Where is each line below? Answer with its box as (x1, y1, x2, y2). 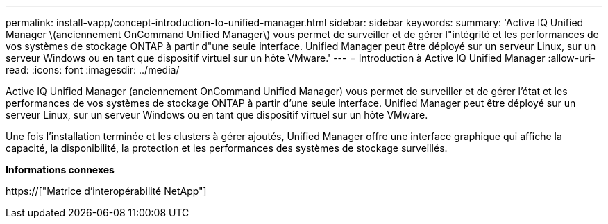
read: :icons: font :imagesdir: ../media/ (6, 64, 180, 76)
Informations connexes (6, 164, 115, 175)
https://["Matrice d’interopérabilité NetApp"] (6, 185, 207, 197)
